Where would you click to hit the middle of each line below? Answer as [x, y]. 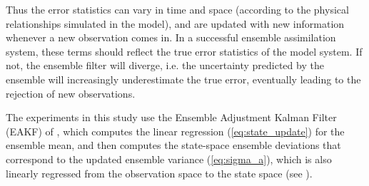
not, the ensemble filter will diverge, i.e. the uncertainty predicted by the [165, 65]
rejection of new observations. [71, 93]
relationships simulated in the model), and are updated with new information [175, 23]
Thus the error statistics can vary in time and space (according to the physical [177, 9]
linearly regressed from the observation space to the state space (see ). [159, 173]
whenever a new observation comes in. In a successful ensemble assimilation [171, 37]
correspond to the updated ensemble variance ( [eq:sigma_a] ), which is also [169, 159]
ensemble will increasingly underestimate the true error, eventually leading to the [183, 79]
